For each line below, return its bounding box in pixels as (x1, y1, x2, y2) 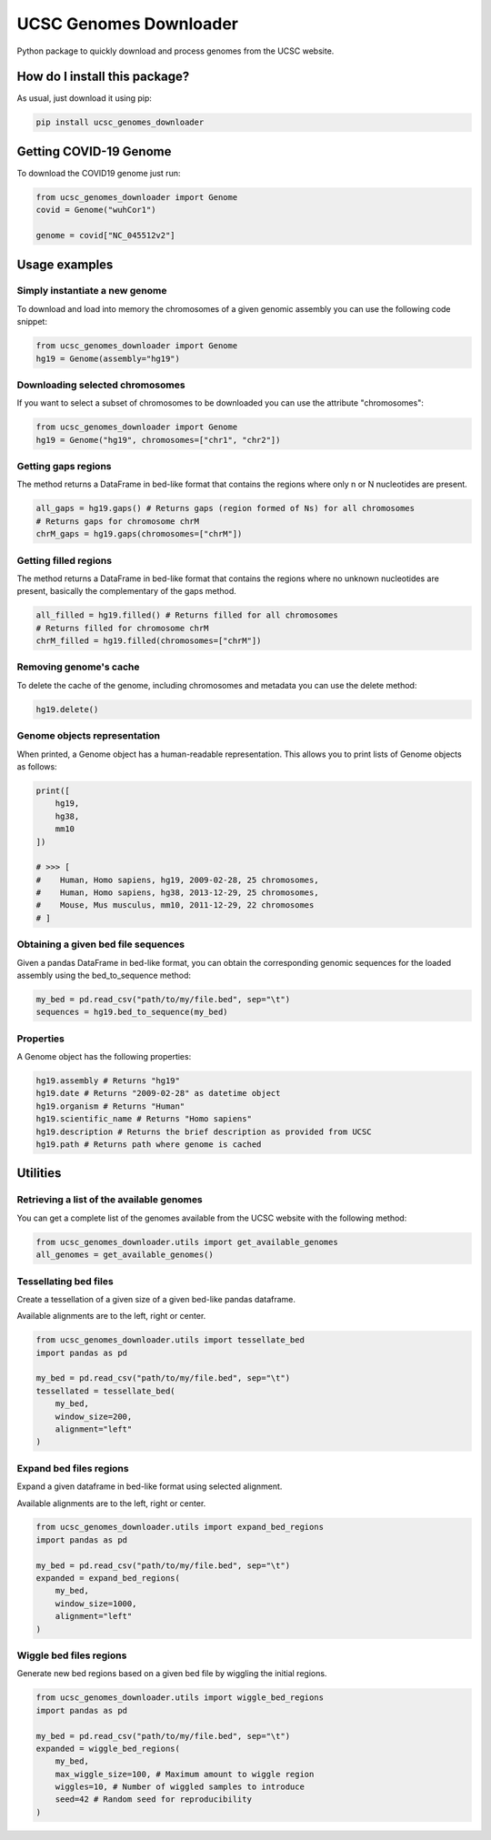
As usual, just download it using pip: (16, 93, 152, 104)
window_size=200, (55, 1411, 133, 1422)
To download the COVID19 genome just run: (16, 167, 181, 178)
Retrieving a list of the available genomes (16, 1193, 204, 1206)
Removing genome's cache (16, 660, 140, 673)
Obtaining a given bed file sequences (16, 938, 185, 950)
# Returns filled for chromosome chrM (35, 623, 209, 633)
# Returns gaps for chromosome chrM (35, 516, 200, 527)
